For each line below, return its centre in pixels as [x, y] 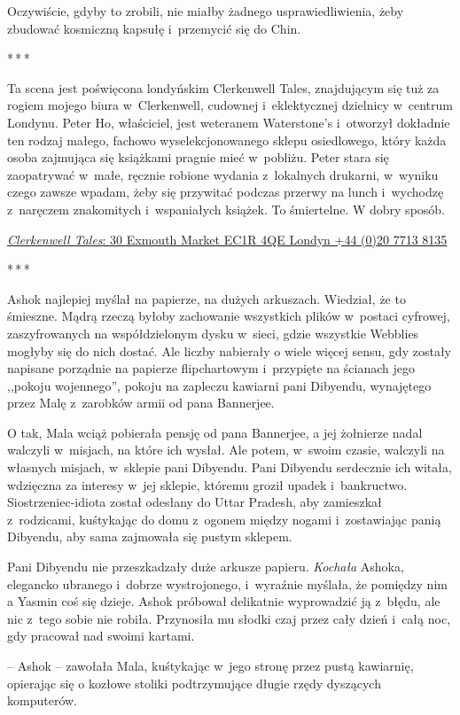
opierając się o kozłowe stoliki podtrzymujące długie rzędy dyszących [194, 683]
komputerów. [42, 700]
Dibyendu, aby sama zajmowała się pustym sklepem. [150, 536]
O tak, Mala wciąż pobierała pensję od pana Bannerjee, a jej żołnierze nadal [215, 432]
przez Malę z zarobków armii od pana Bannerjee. [141, 403]
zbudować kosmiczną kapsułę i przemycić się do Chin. [154, 28]
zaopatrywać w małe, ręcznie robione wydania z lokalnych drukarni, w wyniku [223, 174]
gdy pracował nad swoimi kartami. [101, 636]
